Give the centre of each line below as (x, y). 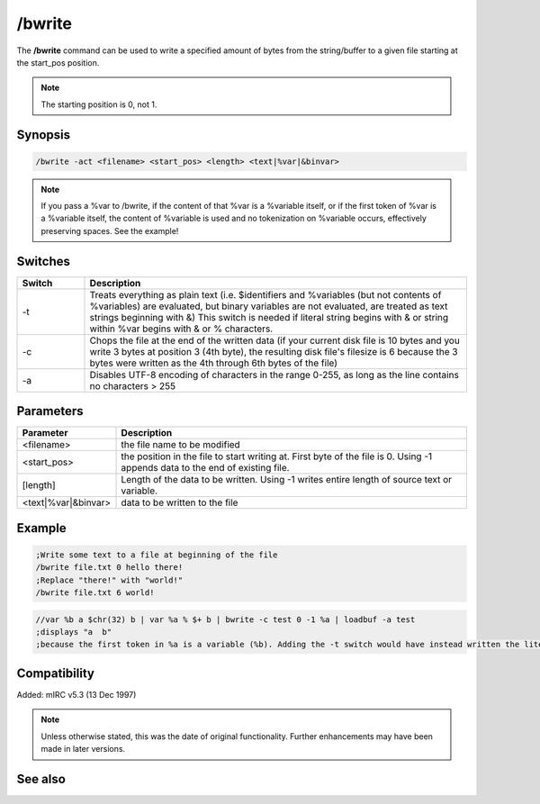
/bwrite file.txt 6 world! (95, 593)
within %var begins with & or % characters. (181, 329)
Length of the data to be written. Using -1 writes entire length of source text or (287, 480)
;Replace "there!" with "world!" (109, 580)
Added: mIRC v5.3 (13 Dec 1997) (76, 694)
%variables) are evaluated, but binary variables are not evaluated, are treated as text (269, 306)
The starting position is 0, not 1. (99, 104)
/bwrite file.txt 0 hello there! (109, 568)
